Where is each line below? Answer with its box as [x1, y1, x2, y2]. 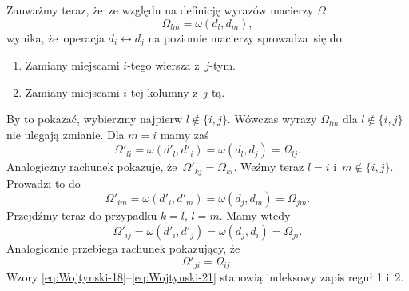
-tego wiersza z [127, 57, 200, 74]
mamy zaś [160, 126, 209, 142]
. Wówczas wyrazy [227, 110, 317, 127]
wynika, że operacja [6, 29, 105, 46]
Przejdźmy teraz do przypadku [6, 207, 157, 224]
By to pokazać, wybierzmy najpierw [6, 110, 182, 127]
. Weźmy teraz [233, 158, 304, 175]
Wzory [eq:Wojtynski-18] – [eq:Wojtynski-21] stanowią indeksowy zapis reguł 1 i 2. [6, 269, 404, 285]
